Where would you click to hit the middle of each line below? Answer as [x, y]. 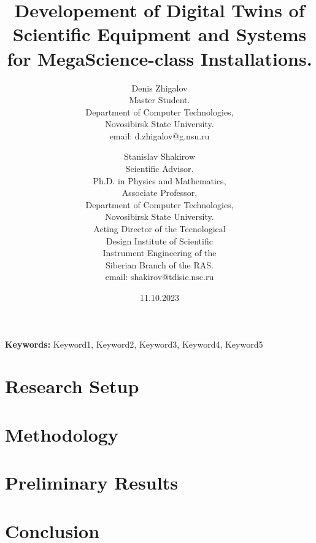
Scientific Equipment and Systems [160, 34]
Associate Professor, [160, 193]
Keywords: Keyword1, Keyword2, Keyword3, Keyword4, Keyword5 [134, 344]
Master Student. [160, 100]
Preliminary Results [91, 482]
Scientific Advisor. [160, 169]
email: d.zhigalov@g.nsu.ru [160, 135]
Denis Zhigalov [160, 88]
